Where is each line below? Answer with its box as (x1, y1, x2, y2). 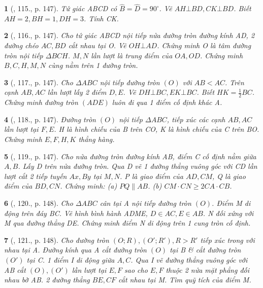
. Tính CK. (84, 13, 119, 23)
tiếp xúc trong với (200, 234, 255, 245)
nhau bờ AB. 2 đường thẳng (4, 274, 90, 285)
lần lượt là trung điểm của (91, 50, 173, 60)
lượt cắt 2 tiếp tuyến (4, 170, 67, 181)
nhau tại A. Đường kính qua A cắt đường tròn (4, 244, 147, 255)
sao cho (124, 264, 148, 275)
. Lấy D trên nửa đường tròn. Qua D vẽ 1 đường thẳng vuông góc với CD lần (18, 161, 257, 171)
